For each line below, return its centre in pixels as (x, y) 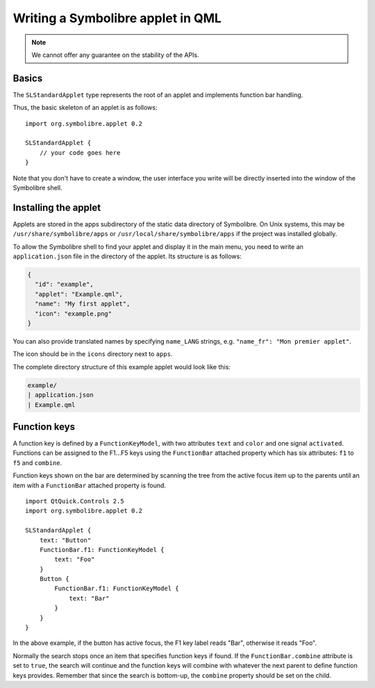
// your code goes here (80, 152)
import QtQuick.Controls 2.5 (75, 501)
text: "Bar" (89, 598)
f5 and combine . (37, 462)
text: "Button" (65, 540)
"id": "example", (64, 284)
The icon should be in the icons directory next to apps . (93, 354)
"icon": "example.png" (74, 313)
